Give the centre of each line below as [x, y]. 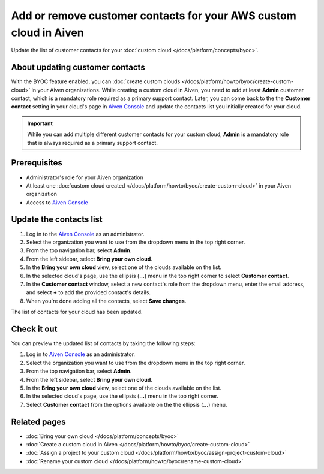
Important [40, 123]
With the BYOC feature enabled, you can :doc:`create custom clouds [96, 81]
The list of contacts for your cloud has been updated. [77, 312]
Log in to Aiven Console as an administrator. [80, 354]
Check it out [34, 329]
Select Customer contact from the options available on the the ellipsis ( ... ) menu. [127, 404]
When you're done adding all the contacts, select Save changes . [106, 301]
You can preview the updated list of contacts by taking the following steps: [103, 343]
